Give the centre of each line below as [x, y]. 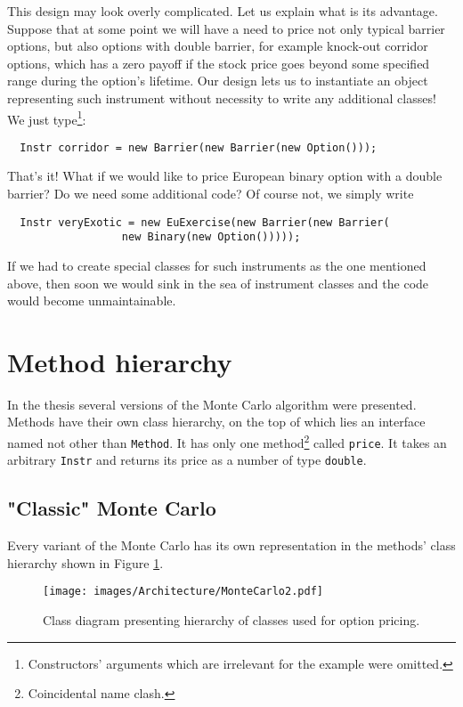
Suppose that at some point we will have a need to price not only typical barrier [226, 28]
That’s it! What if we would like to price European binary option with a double [225, 176]
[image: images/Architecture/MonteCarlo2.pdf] [183, 592]
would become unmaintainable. [92, 301]
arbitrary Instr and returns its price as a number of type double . [187, 460]
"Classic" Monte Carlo [112, 508]
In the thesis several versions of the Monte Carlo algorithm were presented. [212, 404]
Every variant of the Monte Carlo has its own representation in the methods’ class [231, 545]
